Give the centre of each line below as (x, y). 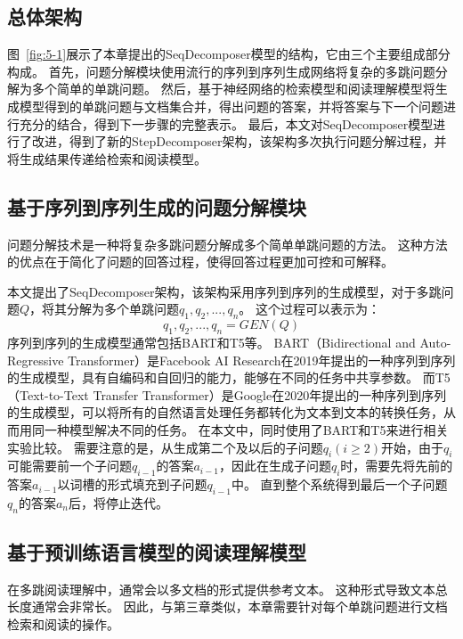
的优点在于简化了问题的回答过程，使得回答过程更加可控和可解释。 (200, 262)
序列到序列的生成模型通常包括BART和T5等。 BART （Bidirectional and (211, 342)
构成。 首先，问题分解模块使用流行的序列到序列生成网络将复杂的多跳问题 (221, 71)
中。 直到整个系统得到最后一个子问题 (339, 484)
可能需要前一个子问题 (69, 466)
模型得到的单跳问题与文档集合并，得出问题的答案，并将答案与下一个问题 (231, 106)
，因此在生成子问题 (275, 466)
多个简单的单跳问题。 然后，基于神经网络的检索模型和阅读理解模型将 (233, 89)
